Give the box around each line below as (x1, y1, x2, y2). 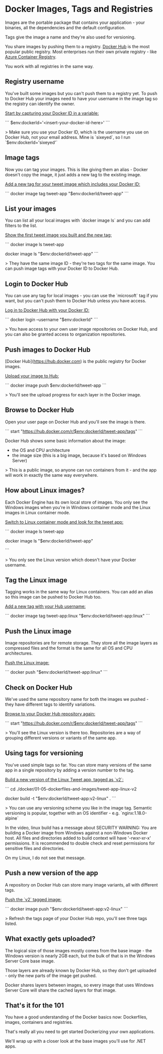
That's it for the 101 (5, 1001, 64, 1009)
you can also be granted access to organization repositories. (5, 331, 126, 337)
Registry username (5, 77, 64, 86)
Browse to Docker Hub (5, 406, 74, 414)
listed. (5, 921, 17, 926)
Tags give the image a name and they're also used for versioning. (5, 34, 136, 40)
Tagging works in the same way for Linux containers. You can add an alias (5, 589, 154, 595)
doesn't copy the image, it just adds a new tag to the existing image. (5, 171, 142, 177)
